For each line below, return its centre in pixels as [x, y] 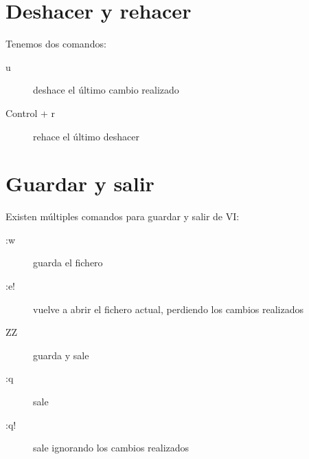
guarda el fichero [68, 263]
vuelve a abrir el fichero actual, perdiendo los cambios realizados [168, 309]
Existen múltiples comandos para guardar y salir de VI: [123, 216]
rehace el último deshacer [86, 136]
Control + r [31, 113]
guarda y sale [61, 355]
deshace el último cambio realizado [106, 90]
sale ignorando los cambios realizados [111, 448]
